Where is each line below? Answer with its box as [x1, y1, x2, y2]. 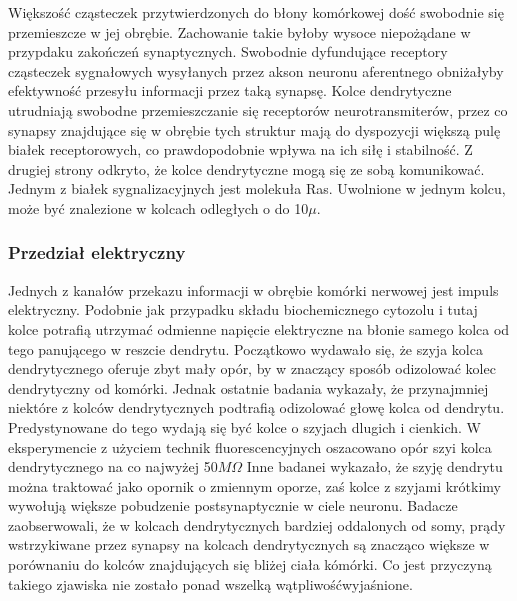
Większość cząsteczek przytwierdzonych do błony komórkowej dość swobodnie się [8, 2, 504, 22]
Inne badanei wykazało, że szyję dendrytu [246, 456, 503, 477]
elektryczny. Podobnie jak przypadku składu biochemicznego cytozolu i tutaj [8, 299, 478, 320]
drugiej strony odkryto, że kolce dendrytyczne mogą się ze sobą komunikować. [8, 158, 485, 179]
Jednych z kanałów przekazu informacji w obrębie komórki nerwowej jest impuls [8, 279, 499, 300]
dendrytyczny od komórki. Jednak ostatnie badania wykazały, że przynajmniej [8, 377, 489, 398]
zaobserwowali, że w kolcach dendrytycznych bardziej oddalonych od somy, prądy [8, 514, 506, 535]
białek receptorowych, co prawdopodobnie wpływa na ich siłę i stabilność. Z [8, 139, 473, 160]
